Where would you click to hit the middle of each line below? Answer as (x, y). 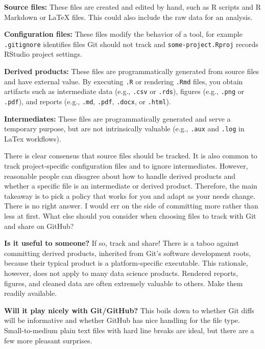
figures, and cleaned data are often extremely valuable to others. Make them (124, 283)
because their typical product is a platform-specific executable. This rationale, (126, 263)
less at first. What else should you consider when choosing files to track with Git (130, 216)
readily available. (31, 293)
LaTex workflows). (33, 138)
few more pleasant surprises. (48, 340)
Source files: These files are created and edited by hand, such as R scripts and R (133, 7)
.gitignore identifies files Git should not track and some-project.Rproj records (131, 44)
